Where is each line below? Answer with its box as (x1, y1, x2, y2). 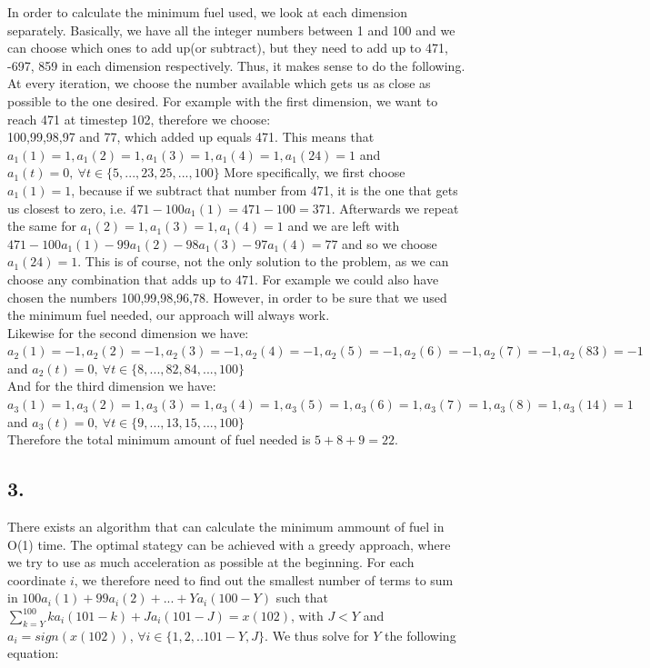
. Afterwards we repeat (331, 198, 459, 217)
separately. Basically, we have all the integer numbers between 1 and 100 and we (7, 20, 455, 39)
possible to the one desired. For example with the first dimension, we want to (7, 91, 438, 110)
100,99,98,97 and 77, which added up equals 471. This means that (7, 127, 375, 146)
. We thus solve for (265, 625, 369, 644)
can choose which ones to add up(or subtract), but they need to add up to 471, (7, 38, 448, 57)
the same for (7, 216, 76, 235)
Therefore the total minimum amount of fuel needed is (7, 430, 311, 449)
